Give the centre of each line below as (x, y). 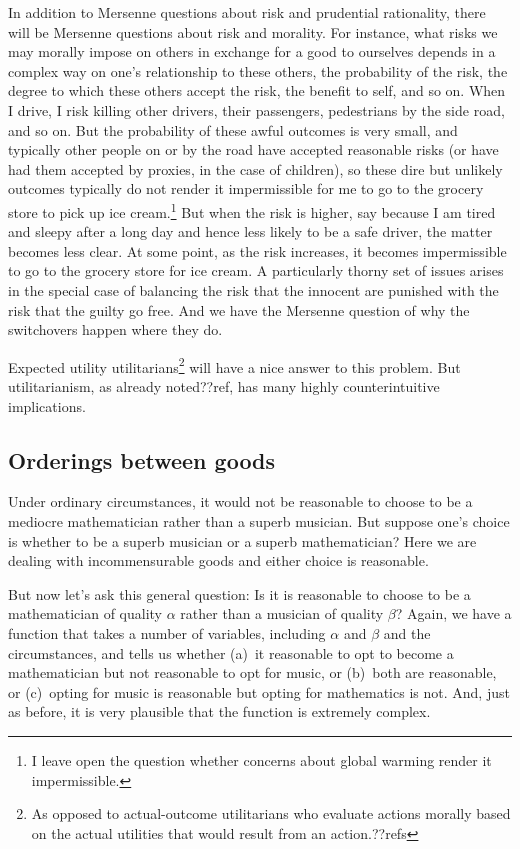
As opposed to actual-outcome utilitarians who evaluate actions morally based (271, 813)
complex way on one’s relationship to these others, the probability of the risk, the (258, 70)
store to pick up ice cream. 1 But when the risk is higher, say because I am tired (252, 210)
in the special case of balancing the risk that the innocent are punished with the (253, 289)
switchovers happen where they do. (115, 329)
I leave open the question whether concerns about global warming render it (261, 759)
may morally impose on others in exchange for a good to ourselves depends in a (252, 51)
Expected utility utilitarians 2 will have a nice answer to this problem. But (234, 365)
